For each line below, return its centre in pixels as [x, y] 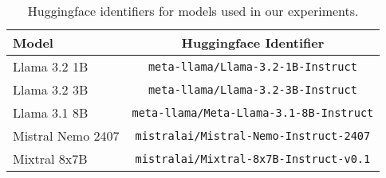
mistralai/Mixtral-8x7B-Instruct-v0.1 [253, 159]
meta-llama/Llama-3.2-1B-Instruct [252, 66]
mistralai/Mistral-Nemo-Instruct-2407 [253, 135]
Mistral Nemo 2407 [66, 135]
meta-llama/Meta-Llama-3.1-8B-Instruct [253, 112]
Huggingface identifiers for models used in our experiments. [193, 11]
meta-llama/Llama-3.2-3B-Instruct [252, 89]
